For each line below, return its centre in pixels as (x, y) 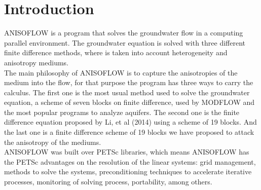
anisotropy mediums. (36, 62)
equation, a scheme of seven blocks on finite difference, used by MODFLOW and (129, 102)
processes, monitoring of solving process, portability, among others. (108, 182)
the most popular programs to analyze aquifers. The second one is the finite (122, 112)
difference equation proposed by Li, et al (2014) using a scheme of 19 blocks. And (130, 122)
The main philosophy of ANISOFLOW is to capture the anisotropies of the (121, 72)
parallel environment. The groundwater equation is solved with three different (125, 42)
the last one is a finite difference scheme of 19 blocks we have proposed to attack (129, 132)
